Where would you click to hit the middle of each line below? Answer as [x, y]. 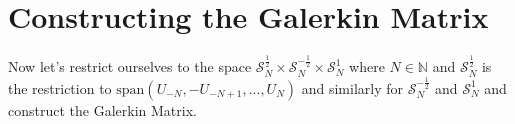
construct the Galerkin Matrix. [102, 109]
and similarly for [352, 87]
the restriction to [60, 87]
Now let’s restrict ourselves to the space [130, 66]
